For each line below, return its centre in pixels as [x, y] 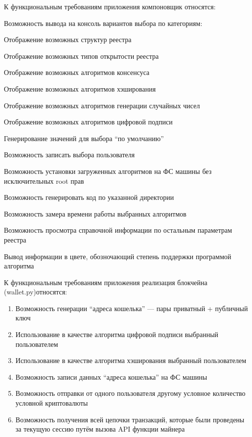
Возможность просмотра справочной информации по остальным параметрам [118, 230]
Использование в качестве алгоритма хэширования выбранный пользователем [131, 360]
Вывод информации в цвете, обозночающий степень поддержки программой [118, 256]
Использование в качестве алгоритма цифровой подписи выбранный [117, 334]
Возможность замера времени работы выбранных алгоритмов [95, 213]
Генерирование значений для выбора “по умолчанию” [84, 138]
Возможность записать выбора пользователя [69, 155]
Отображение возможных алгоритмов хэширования [80, 88]
